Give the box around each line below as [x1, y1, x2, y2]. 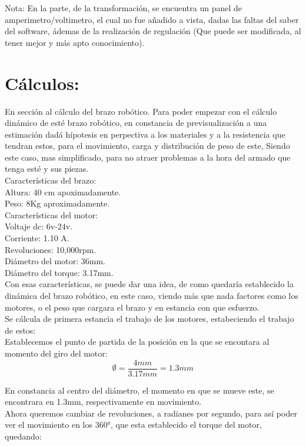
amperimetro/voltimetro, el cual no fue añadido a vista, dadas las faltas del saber [5, 13, 299, 25]
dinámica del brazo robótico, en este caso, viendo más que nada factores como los [5, 289, 298, 301]
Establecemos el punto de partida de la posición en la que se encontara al [5, 335, 270, 348]
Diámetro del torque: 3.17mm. [5, 266, 114, 278]
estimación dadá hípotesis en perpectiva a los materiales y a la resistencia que [5, 128, 285, 140]
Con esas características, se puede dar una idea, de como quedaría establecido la [5, 278, 294, 290]
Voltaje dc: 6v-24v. [5, 220, 73, 232]
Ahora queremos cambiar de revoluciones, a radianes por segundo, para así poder [5, 407, 297, 419]
